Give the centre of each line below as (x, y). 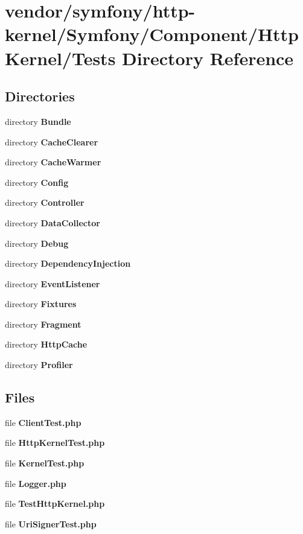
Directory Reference (208, 58)
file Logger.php (36, 483)
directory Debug (37, 243)
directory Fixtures (41, 304)
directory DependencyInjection (68, 263)
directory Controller (45, 202)
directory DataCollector (53, 222)
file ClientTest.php (43, 422)
